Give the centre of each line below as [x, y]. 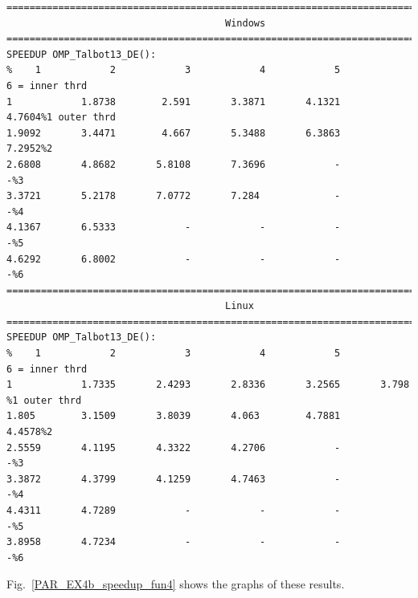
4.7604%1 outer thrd [61, 118]
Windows [246, 23]
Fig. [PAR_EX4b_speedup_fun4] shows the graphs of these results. [176, 584]
